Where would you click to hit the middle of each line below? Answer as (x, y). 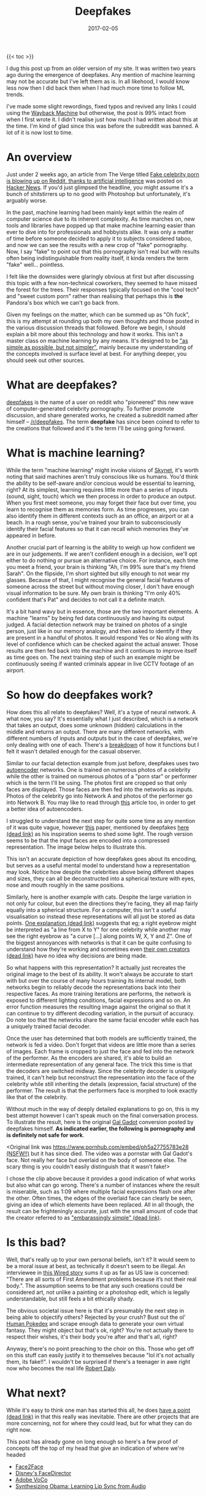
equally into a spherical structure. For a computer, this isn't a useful (91, 910)
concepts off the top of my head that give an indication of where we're (96, 1448)
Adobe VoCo (31, 1479)
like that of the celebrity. (37, 1097)
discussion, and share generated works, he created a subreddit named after (102, 415)
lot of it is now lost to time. (40, 132)
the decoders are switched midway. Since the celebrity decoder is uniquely (102, 1071)
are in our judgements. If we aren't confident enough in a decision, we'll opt (102, 554)
